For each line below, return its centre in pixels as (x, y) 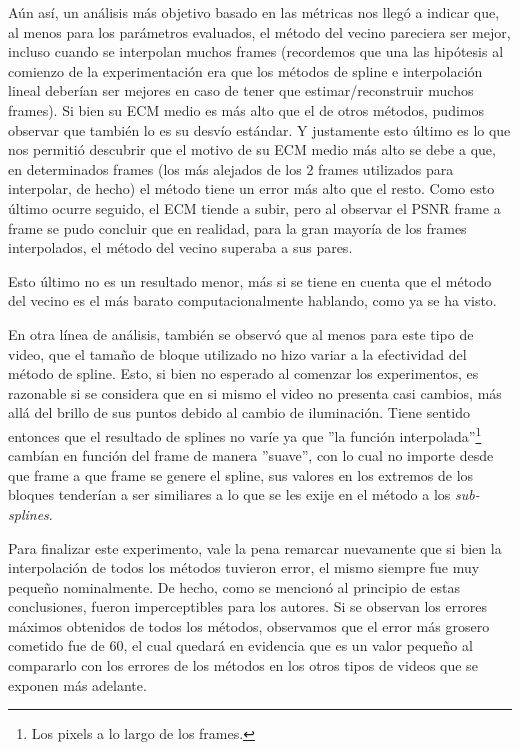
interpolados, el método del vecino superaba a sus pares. (180, 247)
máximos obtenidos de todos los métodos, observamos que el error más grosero (249, 625)
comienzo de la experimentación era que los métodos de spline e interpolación (245, 70)
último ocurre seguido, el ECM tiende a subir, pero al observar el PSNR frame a (254, 207)
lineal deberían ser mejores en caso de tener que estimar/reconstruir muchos (241, 90)
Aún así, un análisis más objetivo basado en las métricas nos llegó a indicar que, (254, 12)
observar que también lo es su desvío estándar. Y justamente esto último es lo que (259, 129)
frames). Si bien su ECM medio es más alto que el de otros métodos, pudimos (246, 109)
